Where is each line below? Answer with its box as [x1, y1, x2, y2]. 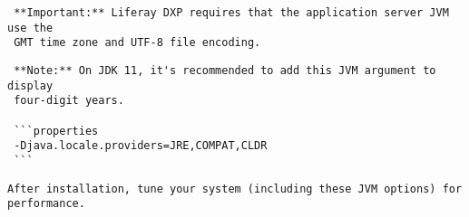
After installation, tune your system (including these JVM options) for [7, 182, 463, 195]
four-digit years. [14, 94, 124, 108]
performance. [7, 197, 85, 211]
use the [7, 21, 54, 34]
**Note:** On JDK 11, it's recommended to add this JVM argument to [14, 63, 436, 77]
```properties [14, 124, 99, 137]
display [7, 79, 54, 92]
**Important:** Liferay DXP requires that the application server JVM [14, 6, 449, 19]
